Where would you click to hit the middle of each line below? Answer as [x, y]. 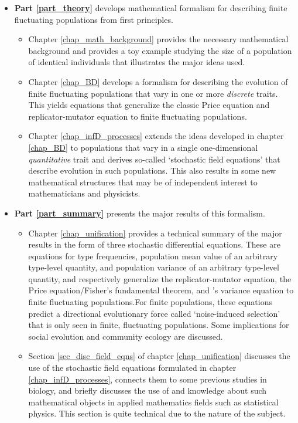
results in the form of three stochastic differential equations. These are [154, 244]
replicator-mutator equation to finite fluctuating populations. [138, 116]
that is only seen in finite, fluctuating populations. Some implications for [159, 325]
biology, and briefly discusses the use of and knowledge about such [148, 390]
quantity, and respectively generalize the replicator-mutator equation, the [160, 278]
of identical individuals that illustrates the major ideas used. [137, 62]
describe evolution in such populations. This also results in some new [152, 170]
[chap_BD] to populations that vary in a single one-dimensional [143, 147]
